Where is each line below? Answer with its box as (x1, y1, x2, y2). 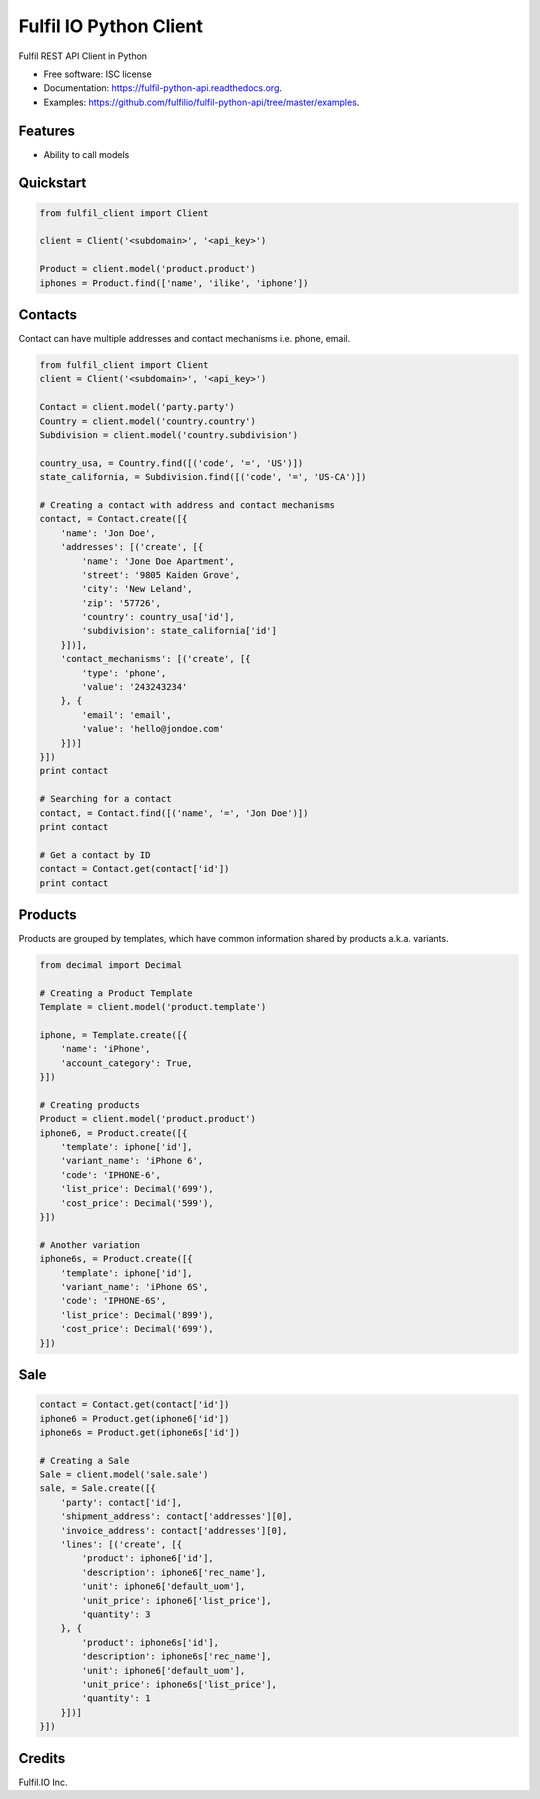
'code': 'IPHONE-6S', (60, 1295, 167, 1307)
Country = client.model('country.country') (39, 415, 257, 427)
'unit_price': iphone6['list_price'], (81, 1595, 272, 1606)
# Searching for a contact (39, 793, 172, 805)
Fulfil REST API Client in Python (18, 50, 148, 62)
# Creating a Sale (39, 1455, 130, 1466)
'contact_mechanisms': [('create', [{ (60, 653, 251, 665)
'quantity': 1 (81, 1693, 151, 1704)
